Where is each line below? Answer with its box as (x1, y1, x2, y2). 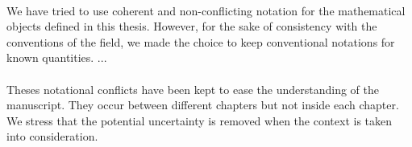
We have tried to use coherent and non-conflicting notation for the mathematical (6, 2, 406, 18)
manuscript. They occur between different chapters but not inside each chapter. (6, 96, 399, 113)
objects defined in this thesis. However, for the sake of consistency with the (6, 18, 377, 35)
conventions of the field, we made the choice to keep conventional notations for (6, 33, 395, 50)
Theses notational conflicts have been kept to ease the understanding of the (6, 80, 380, 97)
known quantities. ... (6, 49, 107, 66)
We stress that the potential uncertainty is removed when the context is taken (6, 112, 393, 129)
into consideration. (6, 128, 98, 145)
